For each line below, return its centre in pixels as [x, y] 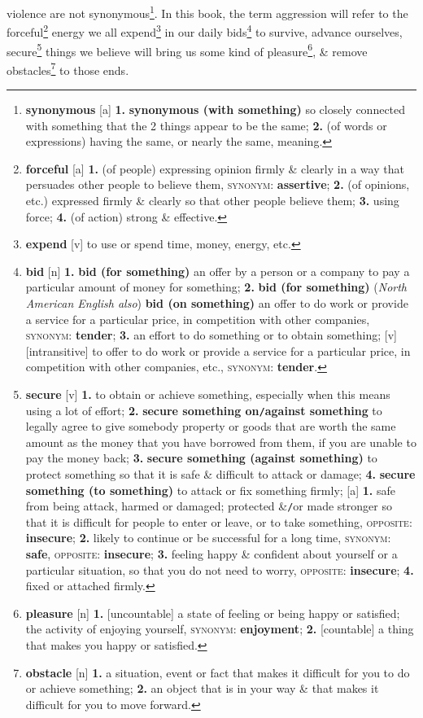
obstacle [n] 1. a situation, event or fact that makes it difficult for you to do [218, 672]
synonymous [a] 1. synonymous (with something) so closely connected [216, 109]
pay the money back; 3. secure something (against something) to [201, 458]
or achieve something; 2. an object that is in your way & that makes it [202, 688]
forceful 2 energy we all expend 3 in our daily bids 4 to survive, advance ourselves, [205, 31]
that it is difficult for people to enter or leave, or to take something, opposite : [219, 521]
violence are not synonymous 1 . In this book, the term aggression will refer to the [207, 12]
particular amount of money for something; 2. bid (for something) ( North [216, 287]
